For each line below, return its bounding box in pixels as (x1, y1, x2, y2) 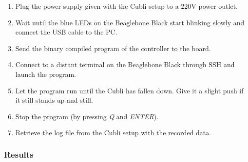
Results (4, 148, 34, 160)
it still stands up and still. (15, 95, 93, 105)
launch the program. (15, 69, 76, 79)
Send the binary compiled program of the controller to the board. (15, 43, 211, 53)
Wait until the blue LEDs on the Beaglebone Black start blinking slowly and (15, 17, 245, 27)
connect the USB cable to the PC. (15, 27, 117, 37)
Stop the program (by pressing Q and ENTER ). (15, 111, 159, 121)
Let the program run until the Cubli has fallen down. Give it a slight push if (15, 85, 244, 95)
